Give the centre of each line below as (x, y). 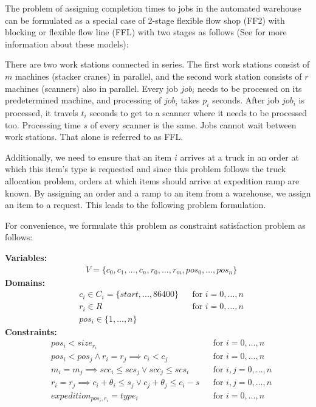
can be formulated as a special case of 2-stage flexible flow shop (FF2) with (145, 20)
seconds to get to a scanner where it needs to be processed (198, 112)
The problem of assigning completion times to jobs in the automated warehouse (153, 8)
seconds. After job (246, 100)
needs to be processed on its (249, 88)
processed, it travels (42, 112)
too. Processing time (43, 124)
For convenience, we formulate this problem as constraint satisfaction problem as (155, 225)
